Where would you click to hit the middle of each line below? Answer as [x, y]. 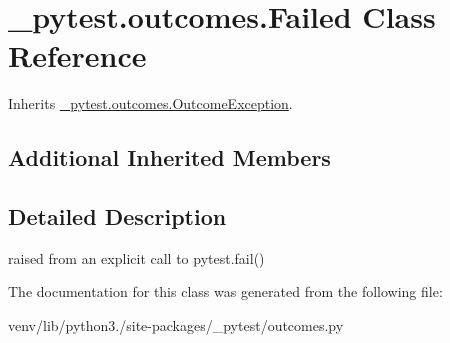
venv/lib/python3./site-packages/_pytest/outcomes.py [176, 325]
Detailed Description [117, 216]
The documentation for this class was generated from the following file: [225, 291]
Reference [77, 55]
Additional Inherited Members [169, 157]
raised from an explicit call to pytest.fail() [136, 257]
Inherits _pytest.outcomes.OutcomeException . [150, 103]
